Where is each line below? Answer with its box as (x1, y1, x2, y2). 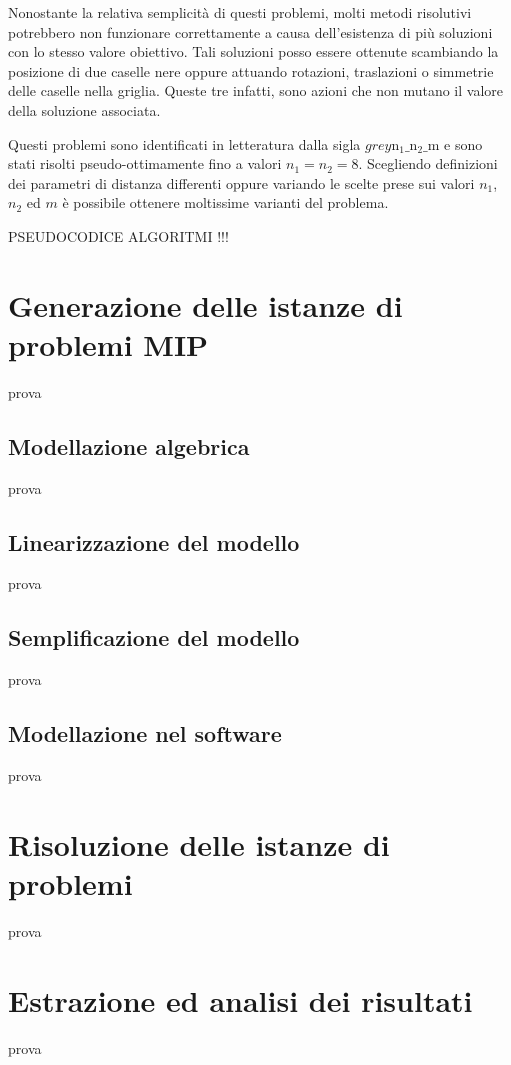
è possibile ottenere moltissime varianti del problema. (62, 192, 389, 213)
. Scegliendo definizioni (358, 153, 498, 174)
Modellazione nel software (8, 718, 282, 749)
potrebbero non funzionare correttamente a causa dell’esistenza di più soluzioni (8, 21, 493, 42)
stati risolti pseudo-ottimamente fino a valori (8, 153, 282, 174)
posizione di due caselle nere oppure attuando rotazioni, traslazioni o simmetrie (8, 60, 494, 81)
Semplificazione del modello (8, 622, 300, 653)
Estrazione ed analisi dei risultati (8, 979, 473, 1020)
